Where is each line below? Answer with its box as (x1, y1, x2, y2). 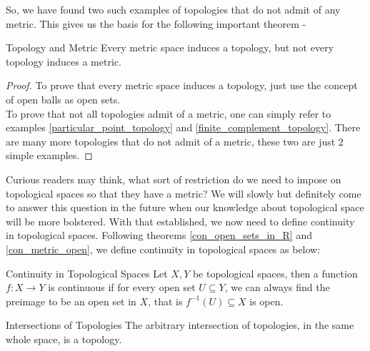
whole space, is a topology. (6, 331, 122, 346)
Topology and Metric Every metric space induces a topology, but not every (6, 40, 334, 55)
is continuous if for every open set (48, 280, 196, 295)
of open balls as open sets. (6, 91, 121, 106)
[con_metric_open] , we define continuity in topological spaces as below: (6, 241, 321, 256)
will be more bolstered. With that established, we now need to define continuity (6, 213, 355, 228)
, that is (148, 293, 183, 308)
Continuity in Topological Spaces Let (6, 265, 168, 280)
